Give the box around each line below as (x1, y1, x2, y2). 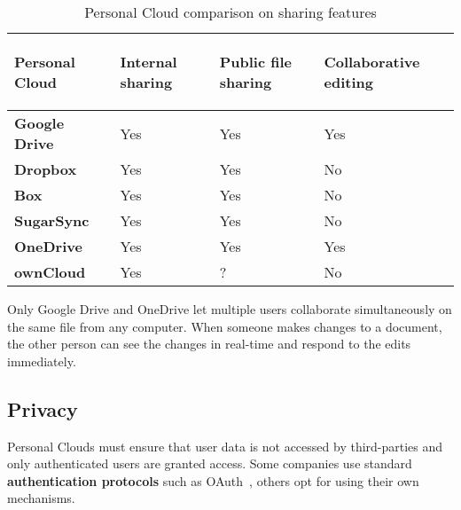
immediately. (7, 351, 76, 370)
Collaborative (324, 51, 420, 72)
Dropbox (14, 159, 77, 179)
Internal (120, 51, 177, 72)
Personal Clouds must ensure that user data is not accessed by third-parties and (7, 436, 443, 455)
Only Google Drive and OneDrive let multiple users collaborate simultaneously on (7, 300, 452, 318)
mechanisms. (7, 489, 75, 507)
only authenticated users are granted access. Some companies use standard (7, 454, 412, 473)
